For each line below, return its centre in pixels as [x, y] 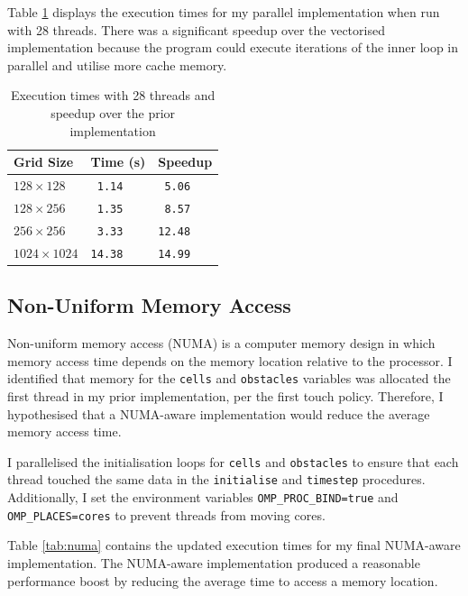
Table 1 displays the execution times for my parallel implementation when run [224, 12]
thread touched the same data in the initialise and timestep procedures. [216, 479]
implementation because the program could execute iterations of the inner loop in [233, 47]
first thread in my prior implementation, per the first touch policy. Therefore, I [225, 395]
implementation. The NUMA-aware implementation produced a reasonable [214, 562]
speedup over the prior [113, 112]
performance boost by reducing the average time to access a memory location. [223, 580]
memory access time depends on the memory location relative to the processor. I [230, 360]
